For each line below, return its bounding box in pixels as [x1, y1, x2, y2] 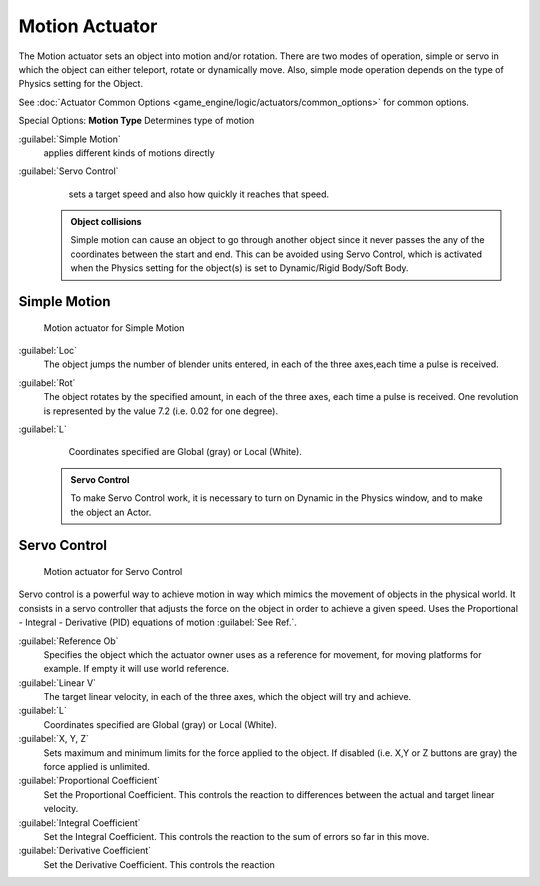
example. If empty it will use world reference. [43, 663, 230, 675]
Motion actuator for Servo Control [43, 565, 183, 577]
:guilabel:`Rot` [18, 376, 76, 389]
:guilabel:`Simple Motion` [18, 133, 122, 145]
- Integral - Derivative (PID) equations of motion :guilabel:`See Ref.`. [18, 616, 297, 629]
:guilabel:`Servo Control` [18, 165, 119, 177]
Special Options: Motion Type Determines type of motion [18, 115, 255, 127]
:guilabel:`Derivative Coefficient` [18, 845, 152, 857]
